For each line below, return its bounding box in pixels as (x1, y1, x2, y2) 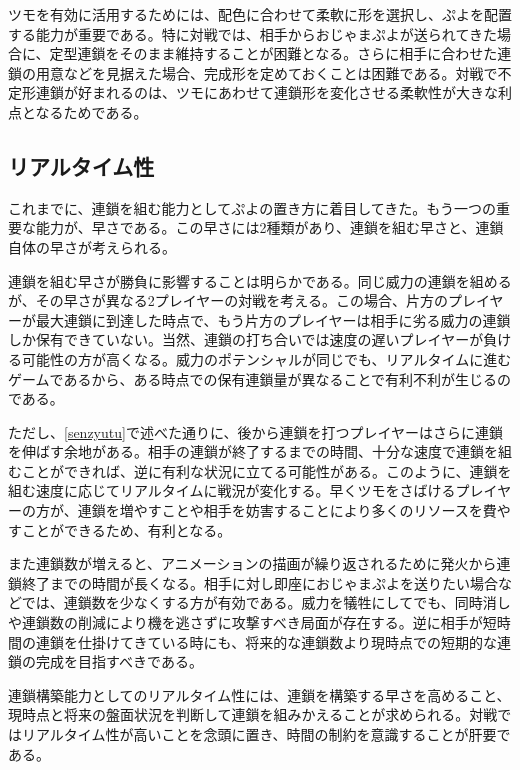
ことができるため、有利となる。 (21, 519, 232, 540)
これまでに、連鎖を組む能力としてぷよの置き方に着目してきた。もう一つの (8, 197, 496, 218)
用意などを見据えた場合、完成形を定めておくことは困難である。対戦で (35, 62, 498, 83)
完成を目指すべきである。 (35, 651, 203, 672)
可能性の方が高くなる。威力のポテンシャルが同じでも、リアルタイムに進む (21, 348, 512, 369)
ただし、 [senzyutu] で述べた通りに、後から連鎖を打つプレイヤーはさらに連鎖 (8, 421, 504, 442)
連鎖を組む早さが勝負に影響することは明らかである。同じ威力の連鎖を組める (8, 270, 512, 291)
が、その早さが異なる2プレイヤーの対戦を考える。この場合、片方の (8, 290, 448, 311)
